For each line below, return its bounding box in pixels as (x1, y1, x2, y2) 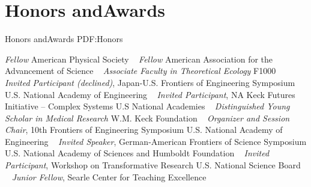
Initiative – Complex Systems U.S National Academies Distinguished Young (5, 100, 290, 112)
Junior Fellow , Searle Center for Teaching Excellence (11, 170, 207, 183)
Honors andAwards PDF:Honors (5, 32, 123, 45)
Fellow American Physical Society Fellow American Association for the (5, 52, 273, 65)
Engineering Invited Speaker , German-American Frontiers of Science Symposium (5, 135, 307, 147)
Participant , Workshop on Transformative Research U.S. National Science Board (5, 159, 301, 171)
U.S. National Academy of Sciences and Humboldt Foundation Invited (5, 147, 270, 159)
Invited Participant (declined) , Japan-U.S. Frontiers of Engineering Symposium (5, 76, 295, 88)
